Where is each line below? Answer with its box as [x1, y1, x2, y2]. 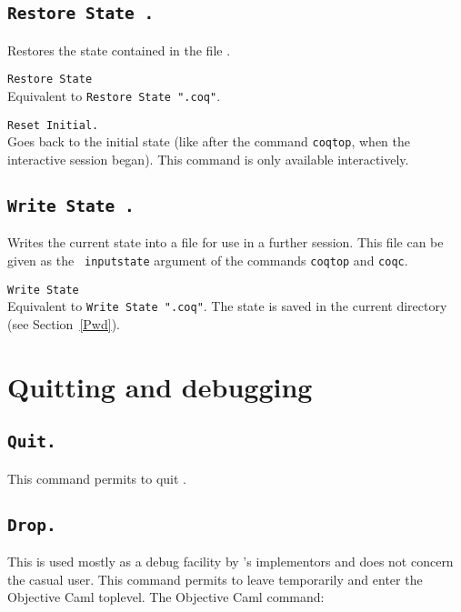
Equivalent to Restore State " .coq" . [7, 86, 221, 105]
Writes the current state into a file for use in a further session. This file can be [7, 233, 444, 252]
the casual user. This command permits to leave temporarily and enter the [7, 569, 423, 588]
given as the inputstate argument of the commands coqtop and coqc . [7, 250, 408, 269]
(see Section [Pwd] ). [7, 314, 120, 333]
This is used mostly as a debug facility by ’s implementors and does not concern [7, 552, 454, 571]
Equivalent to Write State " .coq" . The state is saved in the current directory [7, 296, 447, 316]
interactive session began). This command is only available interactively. [7, 150, 409, 168]
